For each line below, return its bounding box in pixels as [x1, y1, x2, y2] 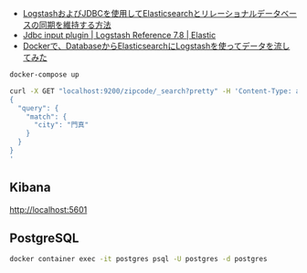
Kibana [9, 180, 51, 195]
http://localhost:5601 [9, 204, 88, 215]
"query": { [17, 103, 59, 112]
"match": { [26, 112, 68, 121]
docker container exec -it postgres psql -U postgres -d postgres [9, 255, 268, 264]
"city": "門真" [33, 121, 90, 130]
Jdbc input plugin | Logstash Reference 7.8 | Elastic [22, 30, 217, 40]
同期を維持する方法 [38, 19, 111, 30]
